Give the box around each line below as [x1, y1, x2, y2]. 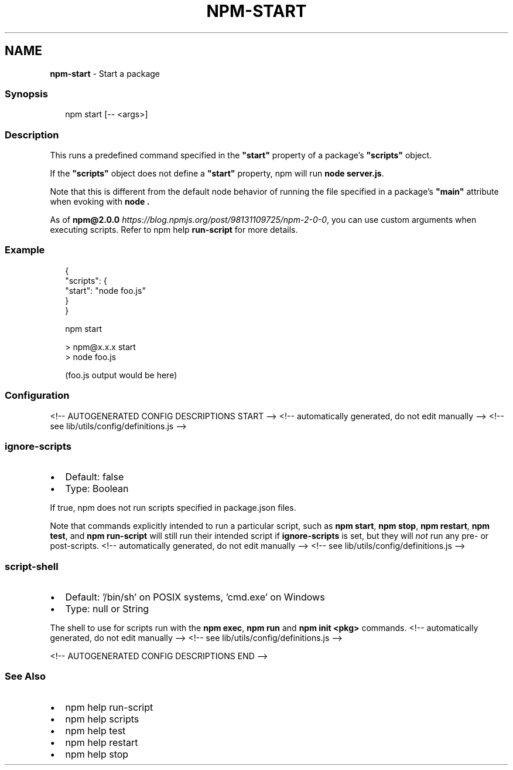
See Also [5, 670, 46, 683]
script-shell [5, 560, 59, 572]
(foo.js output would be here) [65, 369, 177, 380]
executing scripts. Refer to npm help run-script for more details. [50, 225, 298, 235]
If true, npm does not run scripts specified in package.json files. [50, 503, 296, 513]
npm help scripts [65, 713, 139, 725]
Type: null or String [65, 603, 149, 615]
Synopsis [5, 87, 48, 100]
